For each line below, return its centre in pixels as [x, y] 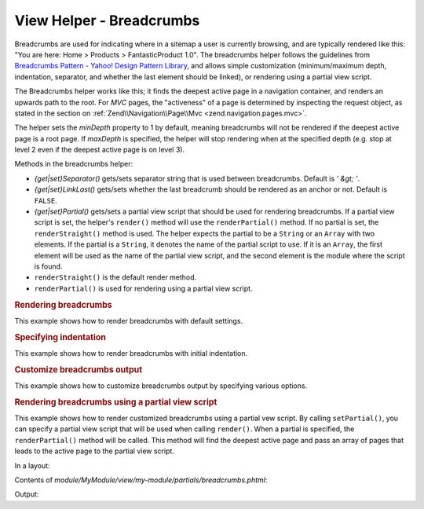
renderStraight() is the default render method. [115, 277]
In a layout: [32, 465]
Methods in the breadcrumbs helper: [74, 164]
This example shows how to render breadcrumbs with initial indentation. [131, 353]
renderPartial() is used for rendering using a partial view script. [143, 288]
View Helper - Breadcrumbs [107, 20]
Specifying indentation [60, 337]
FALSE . [46, 200]
